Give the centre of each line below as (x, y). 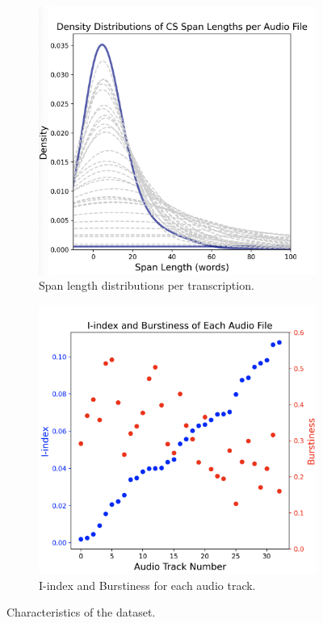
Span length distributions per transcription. (147, 285)
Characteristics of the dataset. (81, 612)
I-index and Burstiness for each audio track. (147, 585)
